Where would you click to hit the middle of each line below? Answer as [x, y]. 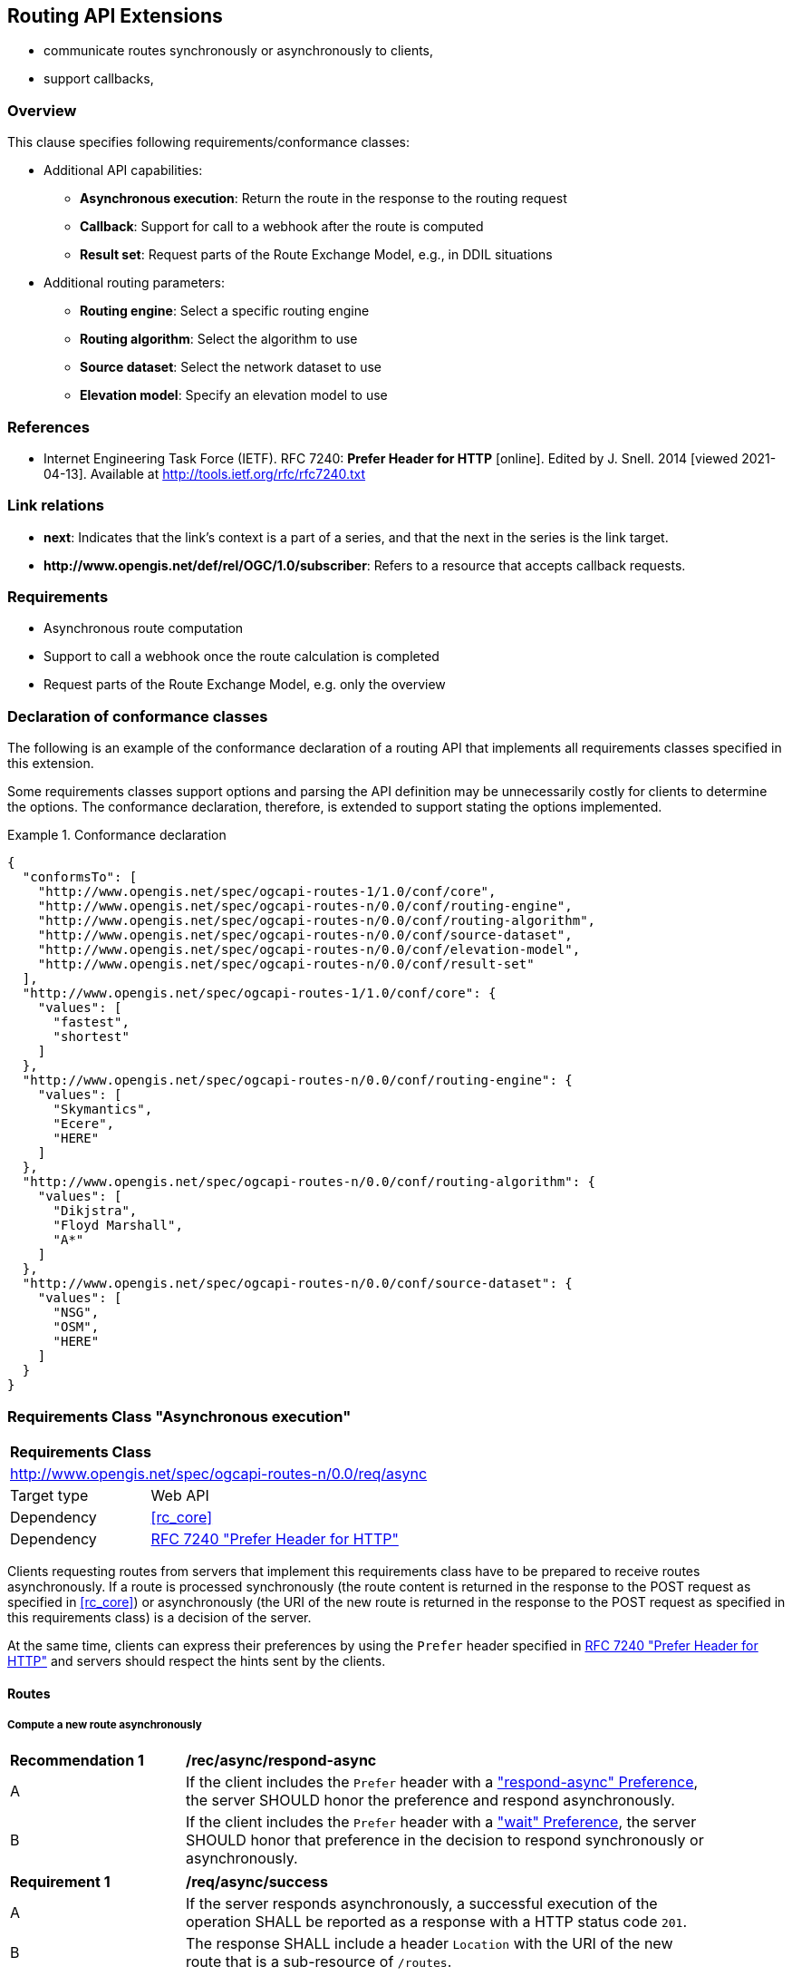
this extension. [51, 764]
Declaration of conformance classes [138, 716]
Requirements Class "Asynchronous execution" [179, 1416]
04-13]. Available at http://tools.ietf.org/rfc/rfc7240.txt [205, 473]
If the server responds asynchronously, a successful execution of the [422, 1904]
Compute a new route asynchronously [105, 1724]
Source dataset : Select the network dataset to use [231, 367]
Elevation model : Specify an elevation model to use [234, 395]
